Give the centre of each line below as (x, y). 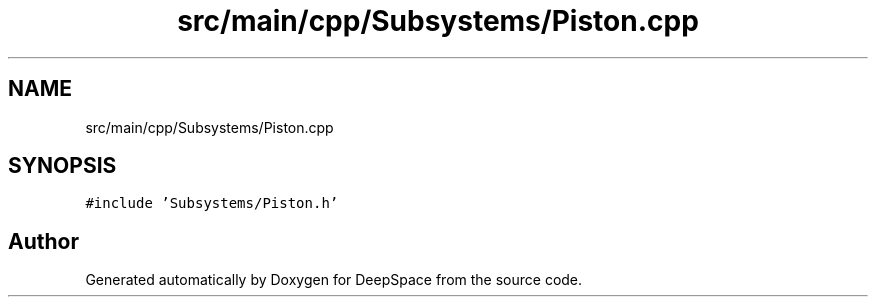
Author (43, 241)
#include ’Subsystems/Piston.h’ (212, 203)
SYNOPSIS (62, 166)
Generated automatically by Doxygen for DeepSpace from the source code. (334, 280)
